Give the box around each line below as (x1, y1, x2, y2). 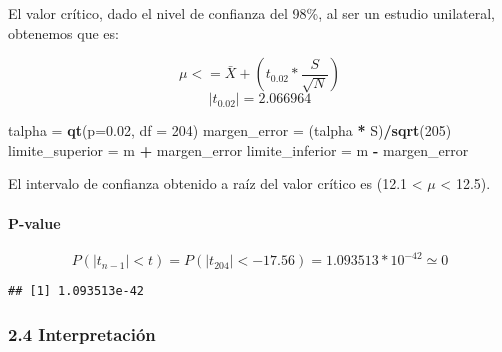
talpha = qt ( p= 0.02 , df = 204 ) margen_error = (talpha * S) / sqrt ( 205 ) (8, 120, 452, 141)
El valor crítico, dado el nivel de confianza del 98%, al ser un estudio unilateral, (8, 3, 496, 23)
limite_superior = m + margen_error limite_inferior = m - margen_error (8, 139, 469, 160)
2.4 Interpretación (8, 321, 156, 346)
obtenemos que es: (8, 22, 119, 43)
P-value (8, 212, 61, 233)
